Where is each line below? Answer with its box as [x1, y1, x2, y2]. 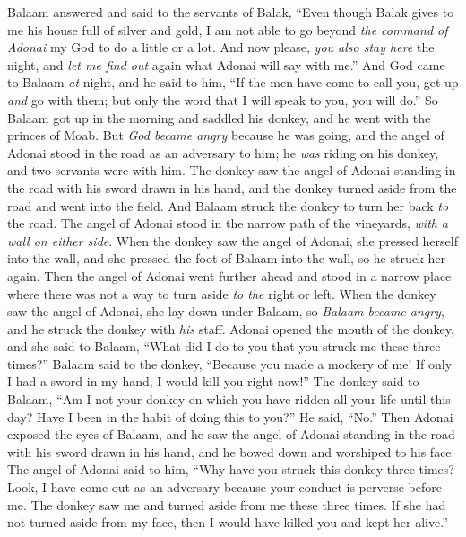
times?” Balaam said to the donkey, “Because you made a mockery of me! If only [7, 354, 453, 373]
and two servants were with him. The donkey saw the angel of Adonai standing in [7, 161, 456, 180]
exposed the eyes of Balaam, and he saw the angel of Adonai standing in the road [7, 425, 455, 444]
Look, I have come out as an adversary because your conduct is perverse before [7, 478, 442, 497]
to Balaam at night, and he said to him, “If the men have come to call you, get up [7, 73, 459, 92]
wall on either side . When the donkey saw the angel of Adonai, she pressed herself [7, 231, 458, 250]
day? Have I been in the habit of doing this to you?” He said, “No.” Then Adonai [7, 407, 453, 426]
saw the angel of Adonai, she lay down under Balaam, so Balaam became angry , [7, 302, 444, 321]
